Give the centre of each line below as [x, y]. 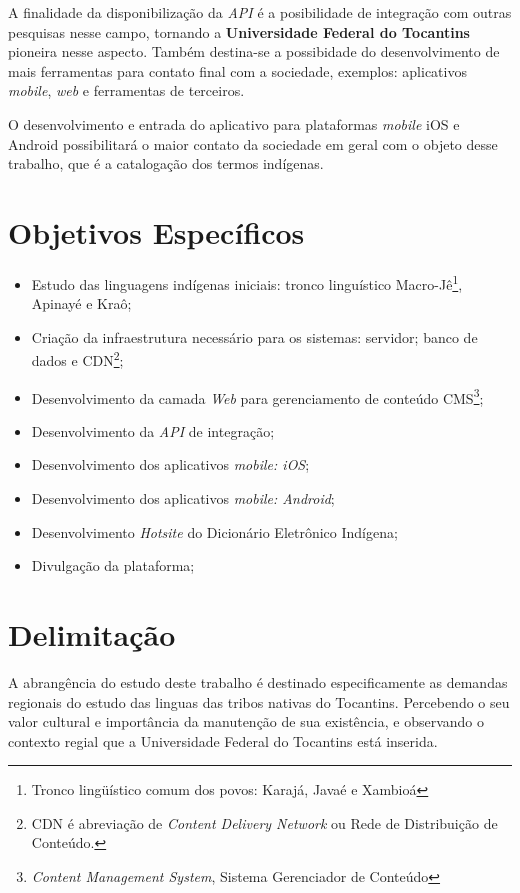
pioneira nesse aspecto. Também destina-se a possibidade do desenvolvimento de [254, 51]
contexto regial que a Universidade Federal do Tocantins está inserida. [223, 740]
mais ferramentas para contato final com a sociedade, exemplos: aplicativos [237, 70]
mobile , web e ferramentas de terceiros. [126, 90]
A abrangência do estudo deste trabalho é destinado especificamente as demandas [258, 681]
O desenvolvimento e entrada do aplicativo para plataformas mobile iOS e [234, 123]
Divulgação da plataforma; [113, 565]
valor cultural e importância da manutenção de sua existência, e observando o [246, 721]
